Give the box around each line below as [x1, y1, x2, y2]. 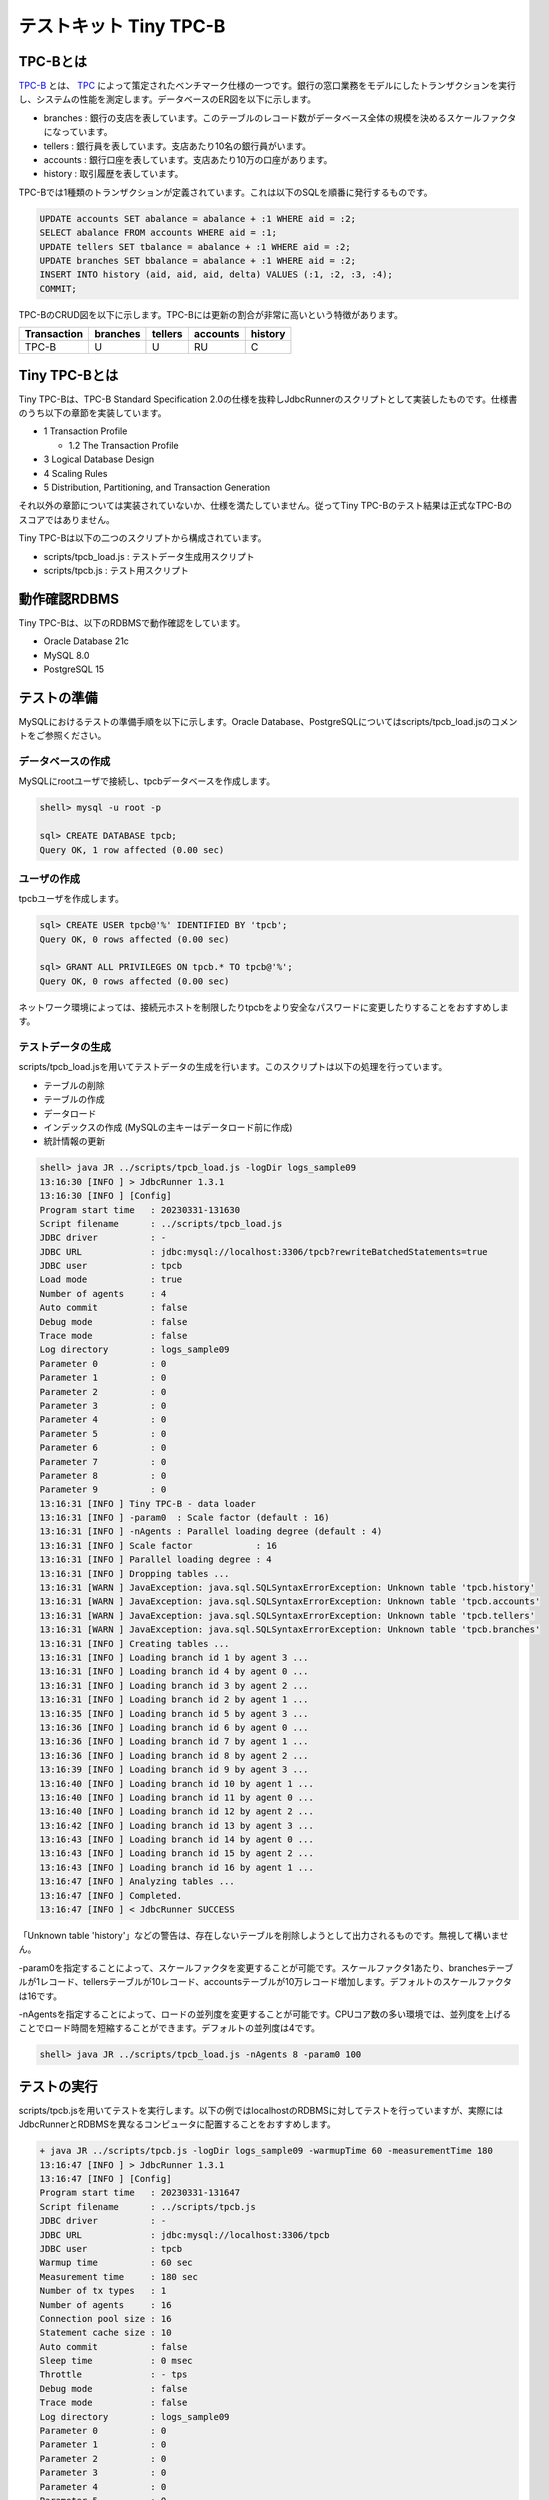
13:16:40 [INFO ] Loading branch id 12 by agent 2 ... [39, 1806, 314, 1817]
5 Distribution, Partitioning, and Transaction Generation [43, 481, 271, 493]
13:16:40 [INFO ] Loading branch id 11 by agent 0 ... [39, 1791, 314, 1803]
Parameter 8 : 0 [39, 1470, 167, 1481]
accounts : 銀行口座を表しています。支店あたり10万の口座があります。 [43, 154, 333, 166]
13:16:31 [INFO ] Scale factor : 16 [39, 1540, 277, 1551]
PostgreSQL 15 [43, 663, 105, 675]
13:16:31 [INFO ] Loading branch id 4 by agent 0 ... [39, 1666, 309, 1677]
